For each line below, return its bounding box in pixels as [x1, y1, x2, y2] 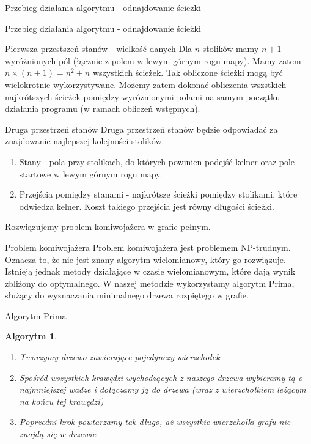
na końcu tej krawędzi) [19, 394, 104, 407]
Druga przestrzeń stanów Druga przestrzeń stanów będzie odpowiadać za [5, 122, 278, 135]
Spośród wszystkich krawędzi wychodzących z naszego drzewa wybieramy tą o [19, 371, 303, 383]
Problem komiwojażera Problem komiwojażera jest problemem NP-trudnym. [5, 240, 291, 253]
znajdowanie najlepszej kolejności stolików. [5, 135, 164, 147]
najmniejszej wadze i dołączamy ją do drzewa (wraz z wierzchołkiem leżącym [19, 383, 306, 396]
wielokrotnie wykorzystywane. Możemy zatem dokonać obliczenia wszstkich [5, 78, 287, 91]
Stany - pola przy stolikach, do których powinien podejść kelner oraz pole [19, 155, 295, 168]
